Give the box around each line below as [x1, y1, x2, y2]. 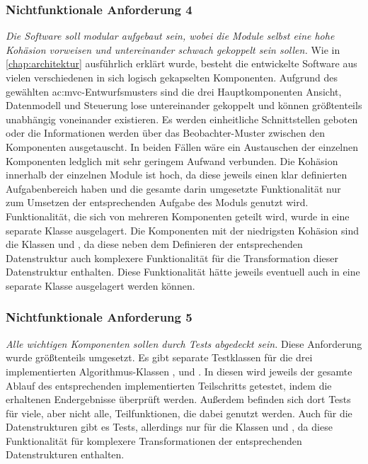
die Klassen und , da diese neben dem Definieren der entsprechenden [6, 237, 303, 251]
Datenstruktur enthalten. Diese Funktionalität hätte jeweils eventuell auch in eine [6, 264, 360, 279]
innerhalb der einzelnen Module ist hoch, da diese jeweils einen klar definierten [6, 167, 347, 182]
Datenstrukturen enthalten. [6, 447, 125, 462]
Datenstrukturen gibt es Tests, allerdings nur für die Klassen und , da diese [6, 419, 333, 434]
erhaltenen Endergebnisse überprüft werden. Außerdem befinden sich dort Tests [6, 392, 351, 407]
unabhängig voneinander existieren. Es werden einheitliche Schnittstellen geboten [6, 111, 358, 126]
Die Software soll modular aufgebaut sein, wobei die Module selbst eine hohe [6, 28, 335, 43]
